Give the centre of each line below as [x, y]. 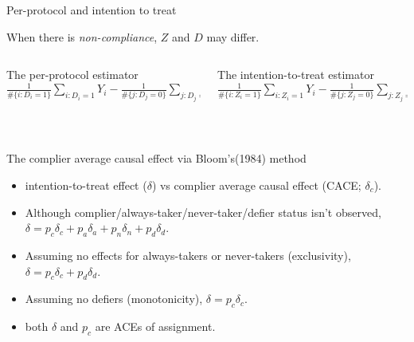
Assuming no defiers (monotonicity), [114, 299]
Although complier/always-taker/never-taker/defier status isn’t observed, [203, 212]
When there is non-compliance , [82, 36]
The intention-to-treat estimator [296, 75]
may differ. [233, 36]
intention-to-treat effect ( [86, 185]
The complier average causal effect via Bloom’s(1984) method [156, 158]
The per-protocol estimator [72, 75]
